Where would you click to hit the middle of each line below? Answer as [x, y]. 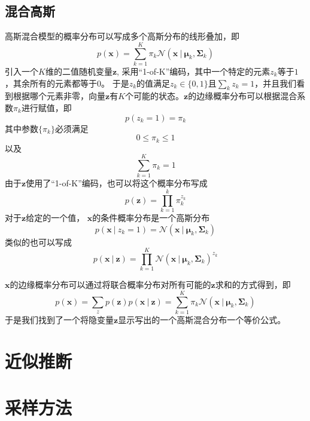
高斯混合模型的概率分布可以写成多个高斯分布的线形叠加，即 [122, 36]
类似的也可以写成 [38, 242]
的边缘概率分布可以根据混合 [243, 96]
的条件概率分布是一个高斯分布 [151, 217]
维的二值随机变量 [79, 71]
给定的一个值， [55, 217]
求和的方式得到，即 [253, 285]
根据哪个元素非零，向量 [59, 96]
